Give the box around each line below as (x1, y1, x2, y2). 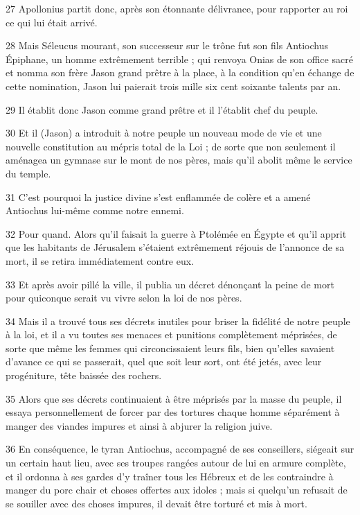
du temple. (6, 166, 51, 180)
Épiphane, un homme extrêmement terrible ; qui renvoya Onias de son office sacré (6, 51, 353, 66)
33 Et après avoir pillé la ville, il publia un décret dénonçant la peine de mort (6, 277, 334, 291)
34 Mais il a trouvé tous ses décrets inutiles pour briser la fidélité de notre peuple (6, 313, 350, 328)
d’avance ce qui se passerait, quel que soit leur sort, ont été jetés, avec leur (6, 354, 322, 369)
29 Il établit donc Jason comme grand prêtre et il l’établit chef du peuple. (6, 102, 318, 116)
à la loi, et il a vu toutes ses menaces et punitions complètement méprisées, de (6, 327, 337, 342)
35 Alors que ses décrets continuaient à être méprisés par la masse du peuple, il (6, 391, 342, 405)
